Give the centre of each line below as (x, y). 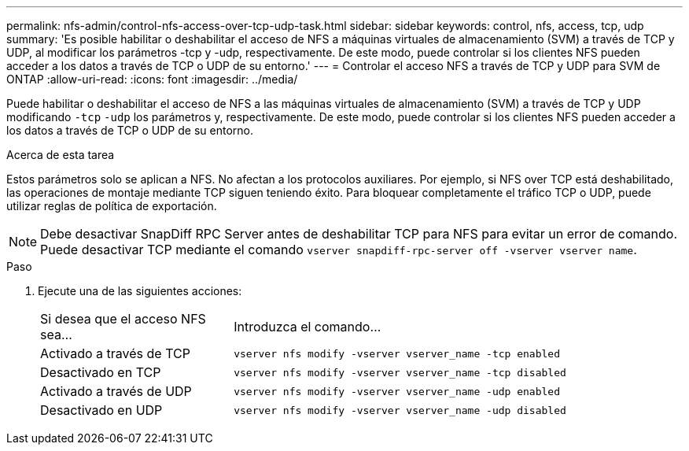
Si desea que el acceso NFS (123, 319)
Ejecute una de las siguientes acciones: (140, 291)
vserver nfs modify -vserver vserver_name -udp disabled (400, 410)
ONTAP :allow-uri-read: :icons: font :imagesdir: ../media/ (152, 79)
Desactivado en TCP (101, 372)
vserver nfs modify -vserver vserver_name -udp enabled (397, 391)
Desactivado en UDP (101, 410)
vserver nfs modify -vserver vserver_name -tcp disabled (400, 372)
